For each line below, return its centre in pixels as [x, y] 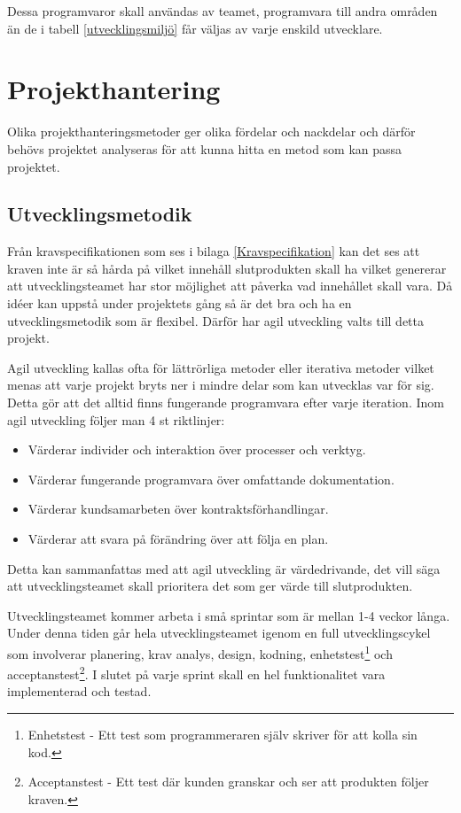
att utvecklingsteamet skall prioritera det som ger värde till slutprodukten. [210, 586]
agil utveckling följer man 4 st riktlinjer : [116, 419]
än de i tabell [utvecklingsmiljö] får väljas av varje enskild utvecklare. [195, 28]
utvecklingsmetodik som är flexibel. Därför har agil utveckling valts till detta [215, 320]
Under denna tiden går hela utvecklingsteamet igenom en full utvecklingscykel [219, 633]
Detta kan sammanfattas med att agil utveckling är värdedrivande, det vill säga [224, 568]
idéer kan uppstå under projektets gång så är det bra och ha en [180, 303]
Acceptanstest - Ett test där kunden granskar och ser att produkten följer [228, 782]
